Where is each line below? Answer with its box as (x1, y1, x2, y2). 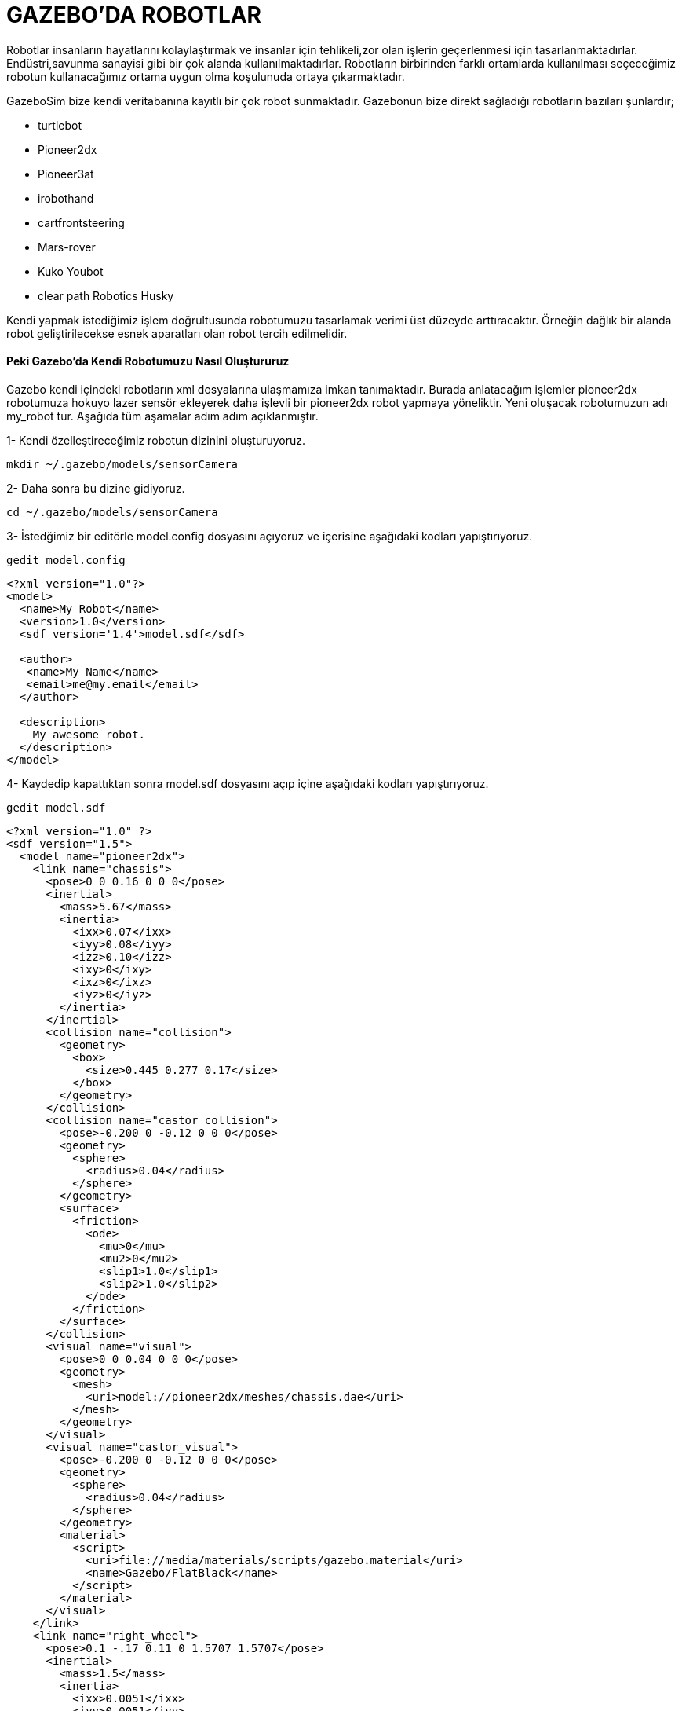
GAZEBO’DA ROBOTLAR (6, 2, 262, 28)
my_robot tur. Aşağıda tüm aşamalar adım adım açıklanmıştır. (6, 409, 319, 423)
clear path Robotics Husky (38, 288, 174, 302)
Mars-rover (38, 240, 96, 254)
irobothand (38, 191, 94, 205)
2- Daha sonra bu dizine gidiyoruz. (6, 481, 185, 495)
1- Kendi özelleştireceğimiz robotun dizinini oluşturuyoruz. (6, 433, 306, 447)
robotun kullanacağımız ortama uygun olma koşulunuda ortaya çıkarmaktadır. (6, 69, 405, 83)
